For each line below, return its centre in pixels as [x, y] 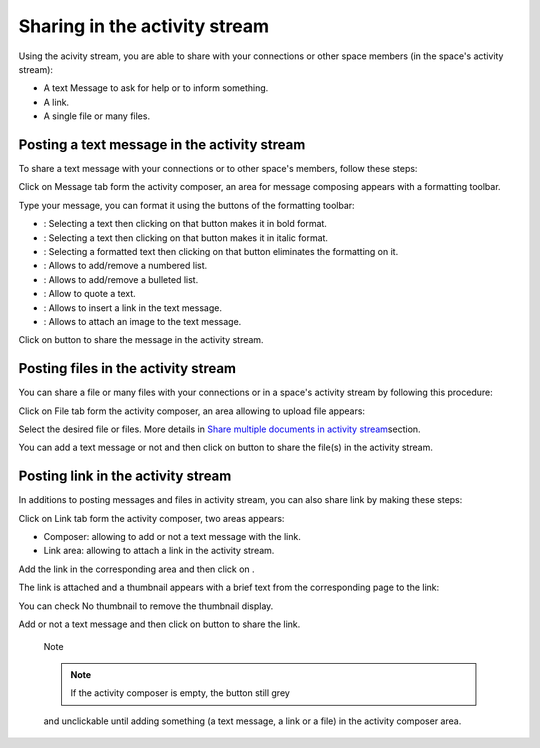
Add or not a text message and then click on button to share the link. [159, 624]
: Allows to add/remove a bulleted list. [121, 279]
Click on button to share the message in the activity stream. [141, 340]
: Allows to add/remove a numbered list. [125, 266]
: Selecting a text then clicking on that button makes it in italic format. [186, 237]
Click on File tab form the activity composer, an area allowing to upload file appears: [191, 411]
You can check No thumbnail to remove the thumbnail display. [146, 606]
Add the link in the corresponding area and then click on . [136, 569]
